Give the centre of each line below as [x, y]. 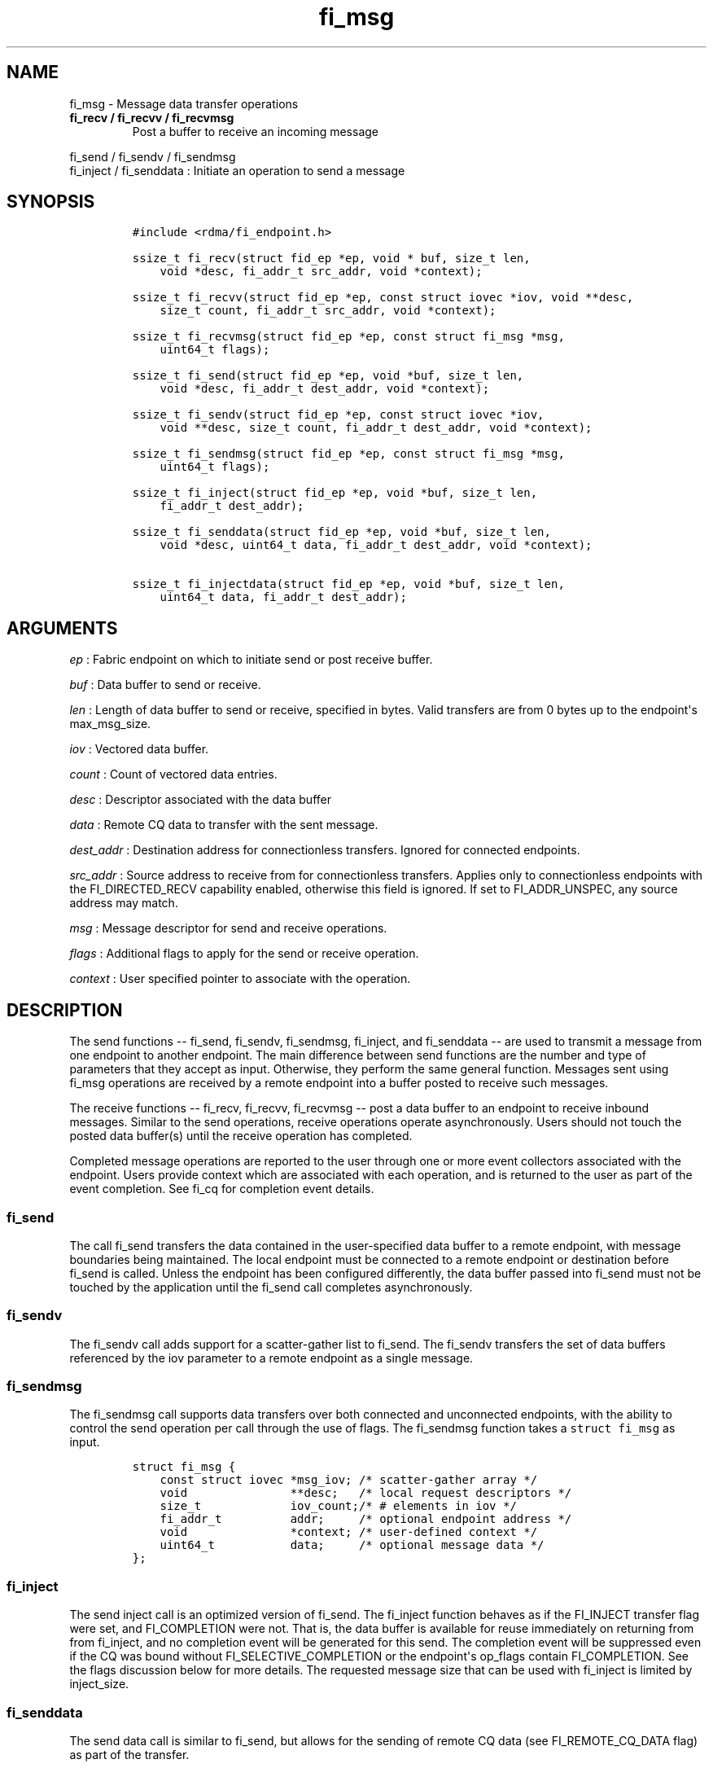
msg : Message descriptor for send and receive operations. [228, 928]
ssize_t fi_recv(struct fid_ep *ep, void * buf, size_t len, [331, 259]
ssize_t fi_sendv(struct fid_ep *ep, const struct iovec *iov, [338, 415]
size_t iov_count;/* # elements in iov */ [338, 1506]
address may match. [124, 903]
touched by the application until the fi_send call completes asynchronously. [271, 1287]
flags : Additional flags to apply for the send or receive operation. [244, 954]
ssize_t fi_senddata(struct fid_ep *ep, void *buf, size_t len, [341, 532]
